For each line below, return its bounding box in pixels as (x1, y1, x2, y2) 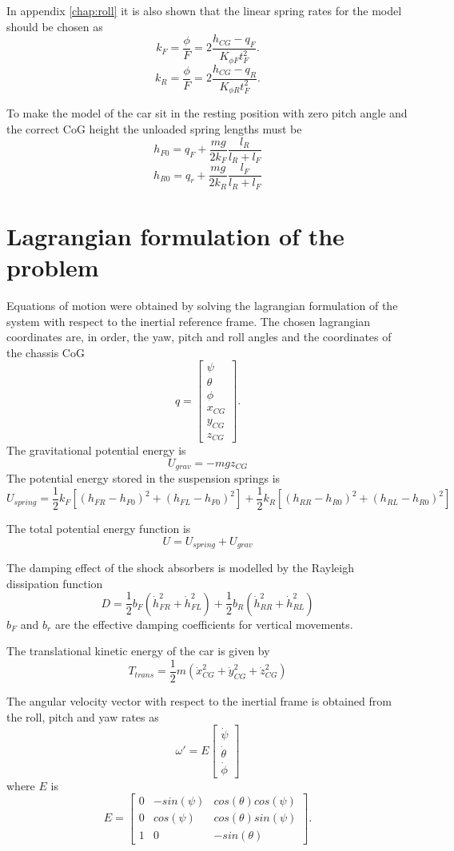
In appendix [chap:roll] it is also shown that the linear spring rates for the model (6, 2, 402, 18)
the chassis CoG (6, 344, 85, 360)
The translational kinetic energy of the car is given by (6, 642, 270, 659)
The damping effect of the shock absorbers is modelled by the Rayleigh (6, 559, 354, 575)
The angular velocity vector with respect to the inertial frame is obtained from (6, 692, 392, 709)
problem (6, 251, 99, 284)
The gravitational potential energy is (6, 442, 186, 459)
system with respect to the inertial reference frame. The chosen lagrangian (6, 312, 371, 329)
